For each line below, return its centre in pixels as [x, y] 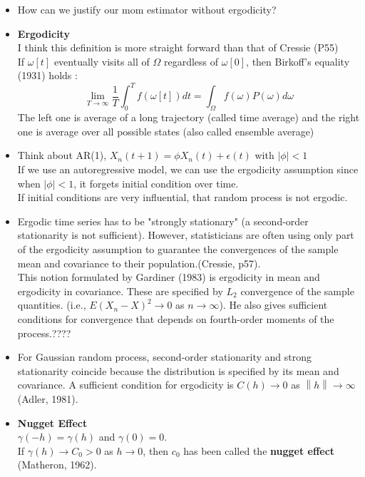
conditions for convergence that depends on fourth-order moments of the [176, 318]
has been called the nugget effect [259, 450]
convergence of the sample [297, 291]
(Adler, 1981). [48, 398]
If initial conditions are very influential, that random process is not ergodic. [182, 197]
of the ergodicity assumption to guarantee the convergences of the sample [178, 249]
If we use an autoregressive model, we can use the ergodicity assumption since [188, 169]
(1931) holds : [47, 75]
